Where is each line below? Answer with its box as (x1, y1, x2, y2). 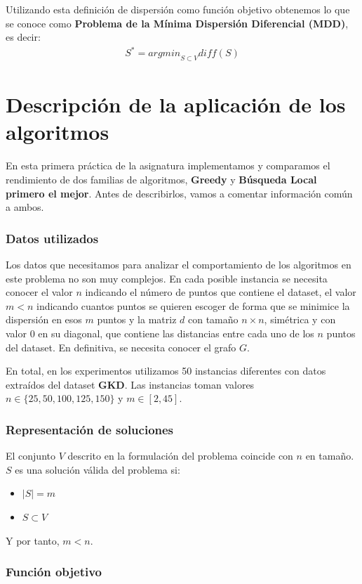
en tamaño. (305, 448, 354, 463)
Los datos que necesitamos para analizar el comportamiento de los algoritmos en (6, 257, 351, 272)
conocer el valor (6, 285, 73, 299)
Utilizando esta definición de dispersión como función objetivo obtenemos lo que (6, 2, 350, 16)
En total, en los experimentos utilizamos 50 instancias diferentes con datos (6, 363, 326, 378)
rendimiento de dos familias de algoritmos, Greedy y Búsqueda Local (6, 172, 317, 187)
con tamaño (187, 312, 239, 327)
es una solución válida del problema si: (15, 462, 180, 476)
